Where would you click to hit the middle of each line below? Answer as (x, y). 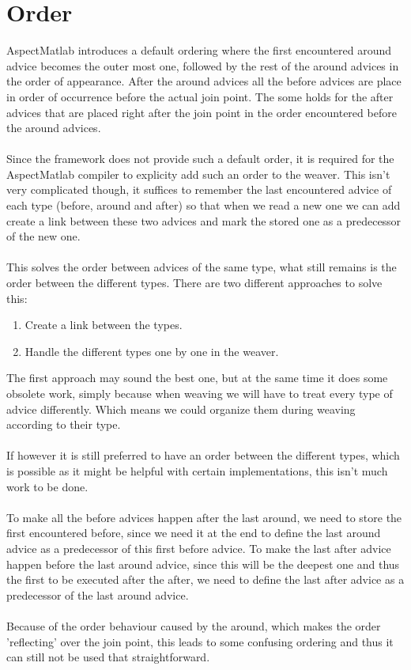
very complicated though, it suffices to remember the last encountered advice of (199, 189)
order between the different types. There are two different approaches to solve (194, 283)
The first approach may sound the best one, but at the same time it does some (197, 378)
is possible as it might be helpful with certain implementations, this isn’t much (197, 470)
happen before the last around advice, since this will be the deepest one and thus (203, 564)
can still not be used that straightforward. (108, 657)
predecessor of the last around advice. (98, 594)
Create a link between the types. (104, 325)
